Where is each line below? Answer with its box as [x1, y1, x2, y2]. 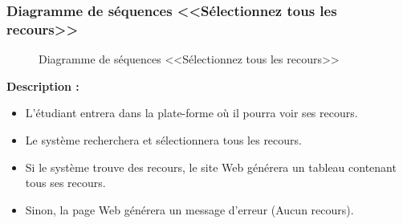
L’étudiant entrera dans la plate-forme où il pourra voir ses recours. [25, 104, 358, 121]
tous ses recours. [25, 174, 106, 191]
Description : [6, 77, 79, 94]
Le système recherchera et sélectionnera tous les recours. [25, 131, 302, 148]
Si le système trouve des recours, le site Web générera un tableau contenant [25, 158, 397, 175]
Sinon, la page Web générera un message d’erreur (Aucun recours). [25, 201, 354, 218]
